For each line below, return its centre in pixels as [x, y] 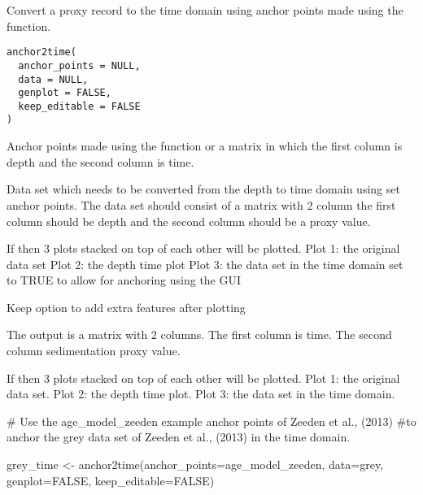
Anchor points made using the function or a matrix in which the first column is [205, 146]
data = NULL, [53, 79]
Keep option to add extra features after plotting [126, 307]
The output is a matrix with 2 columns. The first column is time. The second [199, 334]
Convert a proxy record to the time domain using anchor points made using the [205, 10]
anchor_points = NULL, [79, 65]
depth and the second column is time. [100, 161]
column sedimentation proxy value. [94, 351]
